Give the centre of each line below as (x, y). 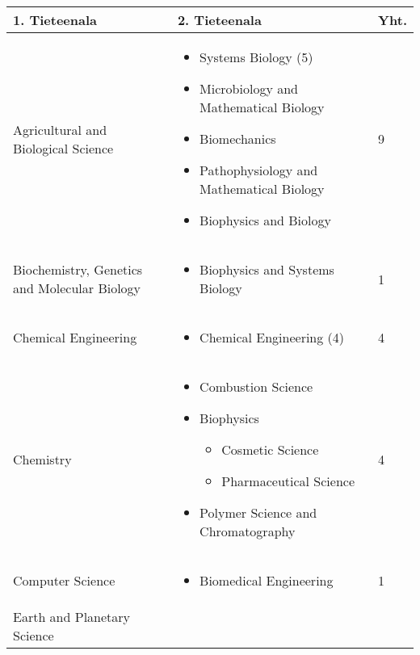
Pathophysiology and (259, 170)
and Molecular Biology (77, 288)
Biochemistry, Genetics (78, 269)
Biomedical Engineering (267, 580)
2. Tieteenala (219, 20)
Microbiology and (249, 88)
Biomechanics (238, 139)
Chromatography (248, 531)
